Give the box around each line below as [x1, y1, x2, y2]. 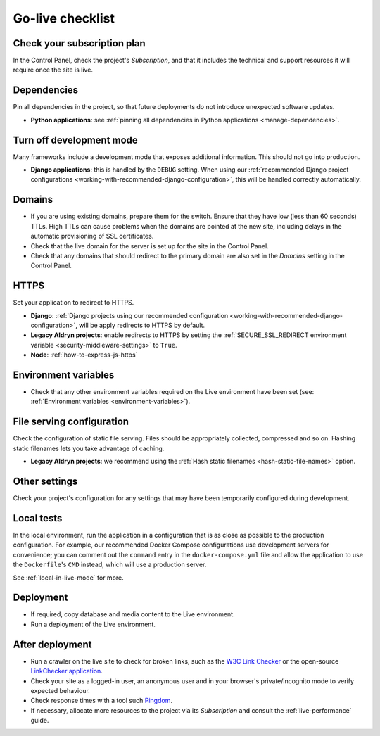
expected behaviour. [30, 686, 91, 694]
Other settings [13, 475, 78, 487]
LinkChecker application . [30, 667, 103, 675]
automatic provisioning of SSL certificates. [30, 232, 154, 241]
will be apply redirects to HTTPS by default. [78, 321, 205, 329]
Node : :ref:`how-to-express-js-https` [30, 350, 138, 359]
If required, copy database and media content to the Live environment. [30, 610, 235, 618]
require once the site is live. [13, 65, 93, 74]
